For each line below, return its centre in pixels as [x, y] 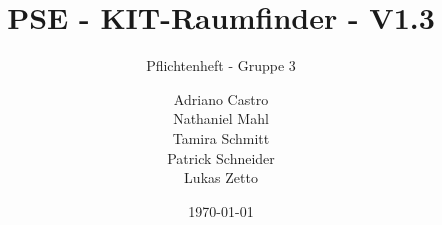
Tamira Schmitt [221, 137]
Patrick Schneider [221, 157]
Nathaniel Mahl [221, 118]
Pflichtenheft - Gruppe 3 [221, 65]
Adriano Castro [221, 98]
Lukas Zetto [221, 177]
